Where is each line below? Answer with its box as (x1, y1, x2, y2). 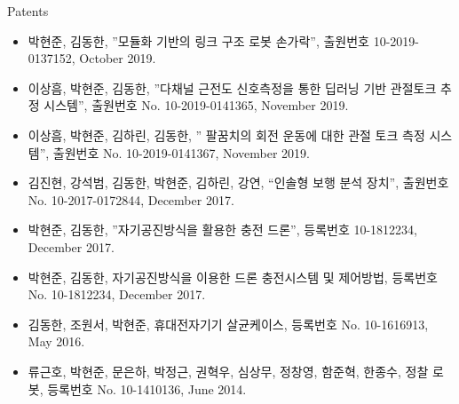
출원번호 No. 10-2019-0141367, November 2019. (52, 143, 310, 162)
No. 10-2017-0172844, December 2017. (28, 190, 234, 209)
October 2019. (79, 49, 156, 67)
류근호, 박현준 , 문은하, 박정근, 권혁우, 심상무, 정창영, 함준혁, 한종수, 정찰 (28, 361, 429, 380)
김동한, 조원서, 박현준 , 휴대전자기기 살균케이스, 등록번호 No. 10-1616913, (28, 314, 429, 333)
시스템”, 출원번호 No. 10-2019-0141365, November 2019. (44, 96, 349, 115)
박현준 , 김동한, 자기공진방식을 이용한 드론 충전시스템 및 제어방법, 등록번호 (28, 267, 438, 286)
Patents (7, 2, 49, 20)
